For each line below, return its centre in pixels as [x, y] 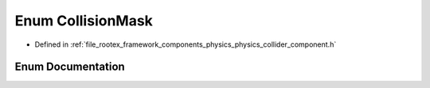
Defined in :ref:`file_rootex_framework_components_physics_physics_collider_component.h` [186, 44]
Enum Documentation [70, 67]
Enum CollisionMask [84, 21]
